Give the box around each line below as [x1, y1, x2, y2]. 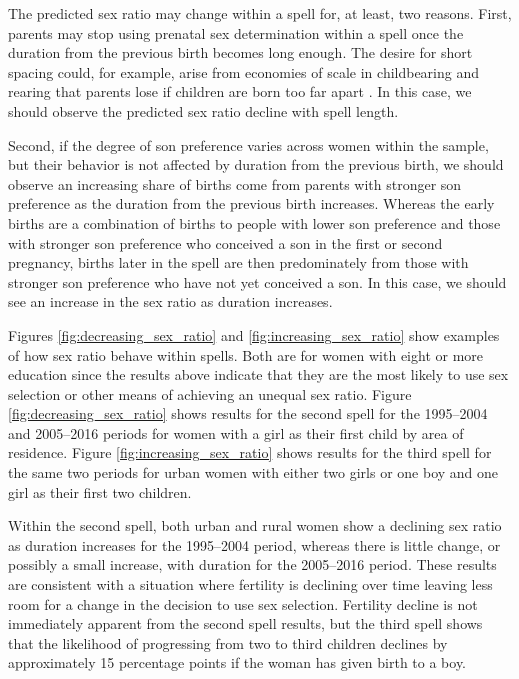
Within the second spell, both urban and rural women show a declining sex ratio [8, 515, 502, 536]
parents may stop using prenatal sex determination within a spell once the [8, 22, 464, 43]
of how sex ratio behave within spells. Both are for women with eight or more [8, 344, 484, 365]
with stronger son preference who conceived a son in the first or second [8, 232, 443, 253]
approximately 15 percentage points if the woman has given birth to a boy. [8, 652, 467, 673]
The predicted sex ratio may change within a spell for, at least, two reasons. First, [8, 3, 512, 23]
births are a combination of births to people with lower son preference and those [8, 212, 501, 233]
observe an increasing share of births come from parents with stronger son [8, 173, 462, 194]
